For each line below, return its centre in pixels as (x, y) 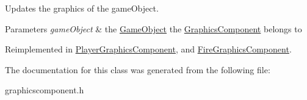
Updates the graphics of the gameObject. (82, 8)
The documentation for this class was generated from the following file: (138, 69)
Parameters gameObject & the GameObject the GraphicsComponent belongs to (153, 28)
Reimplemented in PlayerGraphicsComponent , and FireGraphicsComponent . (148, 49)
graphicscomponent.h (45, 90)
